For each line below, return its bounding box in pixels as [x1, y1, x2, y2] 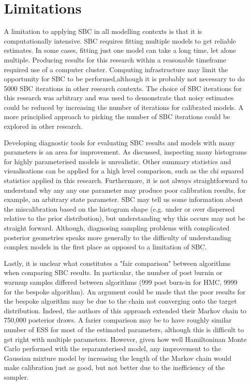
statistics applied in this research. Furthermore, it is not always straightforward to [4, 175, 248, 185]
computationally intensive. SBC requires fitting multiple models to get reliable [4, 35, 236, 46]
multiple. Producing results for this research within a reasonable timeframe [4, 54, 226, 64]
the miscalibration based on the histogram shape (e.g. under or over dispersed [4, 203, 235, 214]
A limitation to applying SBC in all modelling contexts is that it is [4, 26, 202, 36]
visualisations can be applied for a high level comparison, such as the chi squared [4, 166, 244, 176]
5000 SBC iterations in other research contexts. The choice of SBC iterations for [4, 83, 242, 93]
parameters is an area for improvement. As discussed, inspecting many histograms [4, 147, 247, 157]
